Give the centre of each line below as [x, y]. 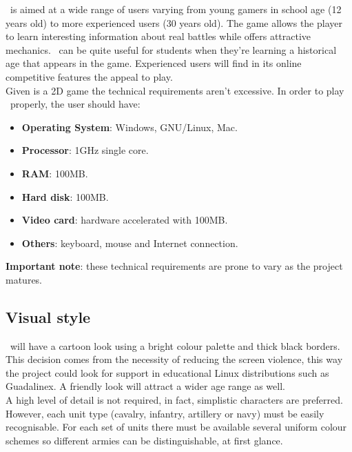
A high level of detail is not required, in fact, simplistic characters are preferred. [174, 400]
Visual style [48, 316]
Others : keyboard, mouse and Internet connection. [130, 243]
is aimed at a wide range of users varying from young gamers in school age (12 [176, 9]
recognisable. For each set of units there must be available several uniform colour [176, 427]
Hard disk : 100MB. [65, 196]
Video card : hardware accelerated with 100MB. [125, 220]
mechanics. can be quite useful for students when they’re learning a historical [171, 49]
